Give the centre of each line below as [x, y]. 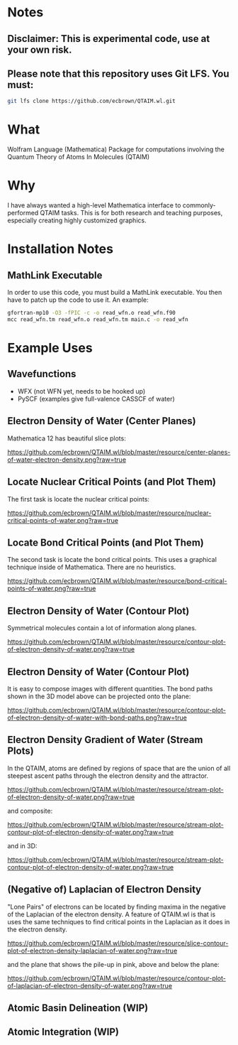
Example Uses [50, 348]
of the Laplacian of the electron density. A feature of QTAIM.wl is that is [112, 914]
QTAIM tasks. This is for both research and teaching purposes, [131, 213]
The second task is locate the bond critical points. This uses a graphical [112, 560]
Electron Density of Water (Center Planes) [102, 421]
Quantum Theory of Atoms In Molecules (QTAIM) [79, 157]
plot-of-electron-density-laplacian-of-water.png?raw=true [92, 951]
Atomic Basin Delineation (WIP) [78, 1008]
